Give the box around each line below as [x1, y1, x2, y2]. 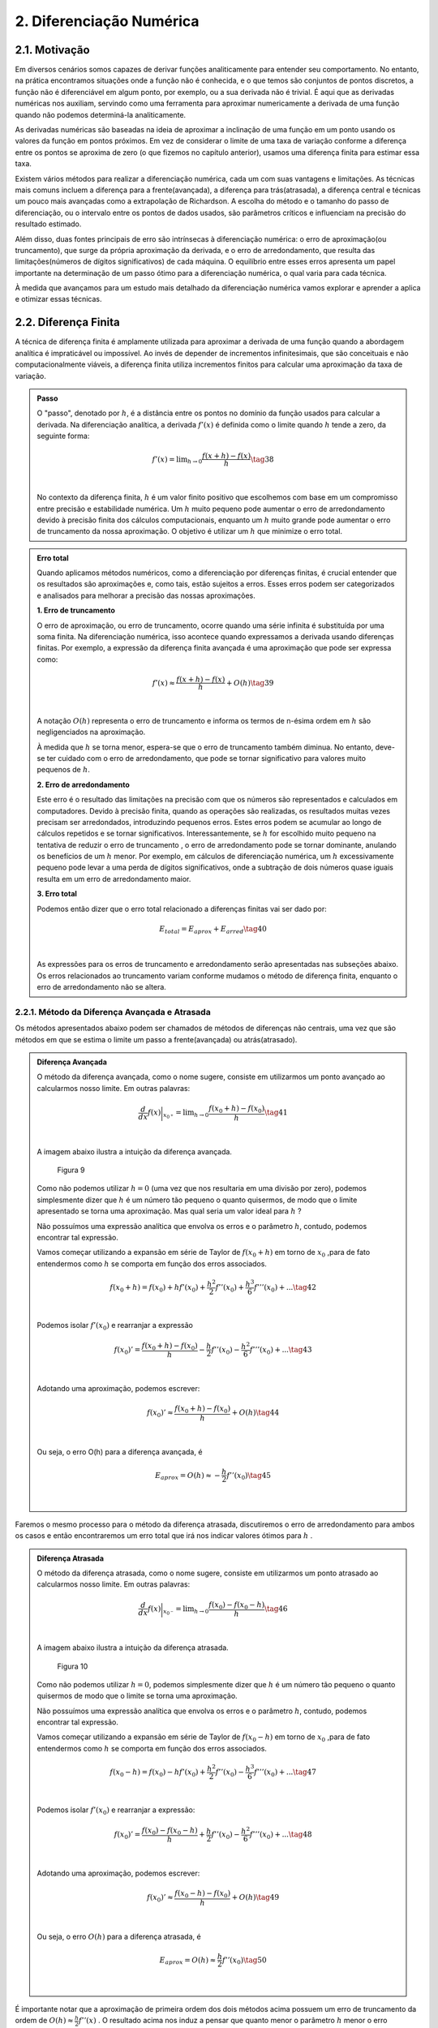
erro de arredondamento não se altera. [36, 982, 166, 992]
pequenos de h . [36, 765, 91, 775]
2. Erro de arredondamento [36, 780, 130, 789]
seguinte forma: [36, 431, 90, 441]
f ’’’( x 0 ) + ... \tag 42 [254, 1283, 316, 1294]
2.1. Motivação [15, 43, 90, 57]
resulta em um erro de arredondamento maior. [36, 874, 191, 883]
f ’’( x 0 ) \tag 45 [226, 1471, 272, 1482]
